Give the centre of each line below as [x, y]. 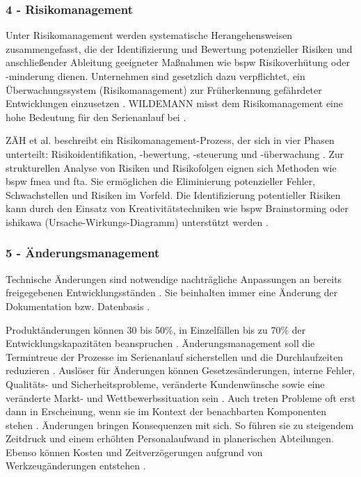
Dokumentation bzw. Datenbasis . [78, 306]
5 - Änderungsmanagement [83, 253]
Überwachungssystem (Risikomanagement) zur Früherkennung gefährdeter [164, 89]
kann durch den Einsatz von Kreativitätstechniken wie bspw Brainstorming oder [177, 208]
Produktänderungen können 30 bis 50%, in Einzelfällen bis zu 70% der [156, 329]
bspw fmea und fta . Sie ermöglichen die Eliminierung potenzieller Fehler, [161, 181]
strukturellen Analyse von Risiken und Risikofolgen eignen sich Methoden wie [171, 167]
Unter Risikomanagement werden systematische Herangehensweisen [149, 35]
